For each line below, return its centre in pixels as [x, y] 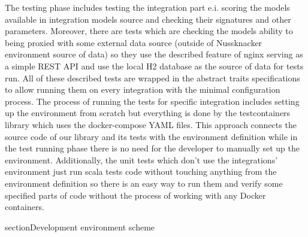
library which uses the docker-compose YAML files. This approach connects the [151, 124]
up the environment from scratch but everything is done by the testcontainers [148, 113]
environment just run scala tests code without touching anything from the [141, 171]
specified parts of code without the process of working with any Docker [135, 195]
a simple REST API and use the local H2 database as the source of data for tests [154, 66]
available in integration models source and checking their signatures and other [148, 19]
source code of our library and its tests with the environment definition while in [151, 136]
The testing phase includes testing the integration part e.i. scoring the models [147, 7]
